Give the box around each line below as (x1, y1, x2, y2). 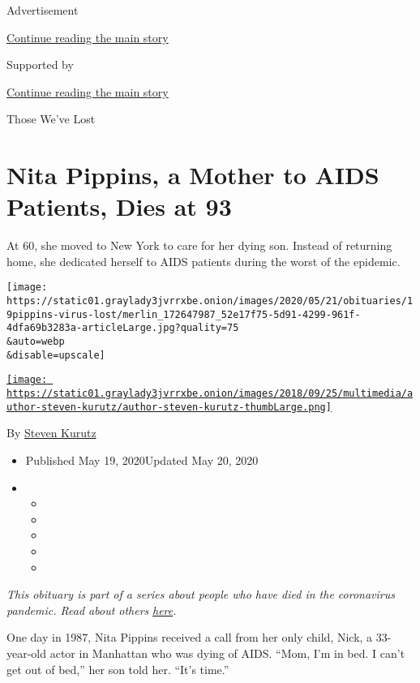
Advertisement (6, 2, 79, 18)
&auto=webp (6, 336, 65, 348)
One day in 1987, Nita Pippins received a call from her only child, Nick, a (6, 629, 373, 646)
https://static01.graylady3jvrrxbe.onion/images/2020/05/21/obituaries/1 (6, 295, 414, 307)
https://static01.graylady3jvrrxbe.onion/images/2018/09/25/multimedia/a (6, 388, 414, 400)
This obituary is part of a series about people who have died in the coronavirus (6, 586, 395, 603)
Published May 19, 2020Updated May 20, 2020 (25, 451, 259, 468)
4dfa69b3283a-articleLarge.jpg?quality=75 (6, 322, 239, 334)
